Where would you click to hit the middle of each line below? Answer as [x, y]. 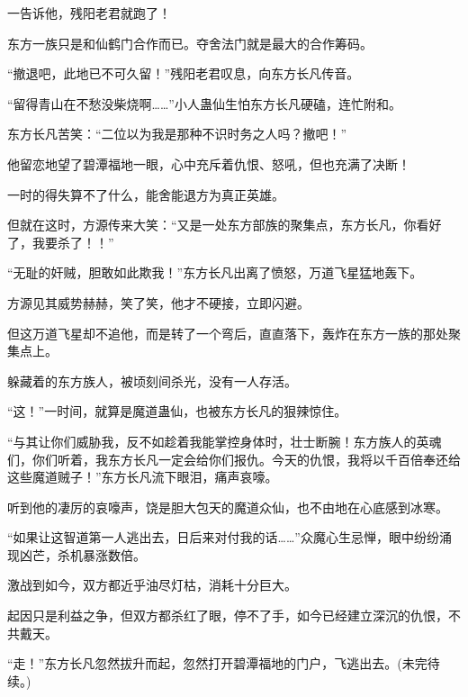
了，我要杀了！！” [61, 242]
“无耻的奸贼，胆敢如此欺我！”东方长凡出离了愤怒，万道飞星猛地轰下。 [215, 272]
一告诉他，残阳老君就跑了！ [89, 13]
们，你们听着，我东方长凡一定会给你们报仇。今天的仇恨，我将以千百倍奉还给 [234, 459]
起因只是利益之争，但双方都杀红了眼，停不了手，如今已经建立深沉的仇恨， [228, 616]
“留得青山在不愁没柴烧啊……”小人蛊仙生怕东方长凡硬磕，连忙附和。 [204, 103]
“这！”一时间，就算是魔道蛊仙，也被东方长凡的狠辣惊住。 [177, 411]
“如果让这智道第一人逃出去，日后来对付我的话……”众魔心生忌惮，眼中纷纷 [223, 537]
